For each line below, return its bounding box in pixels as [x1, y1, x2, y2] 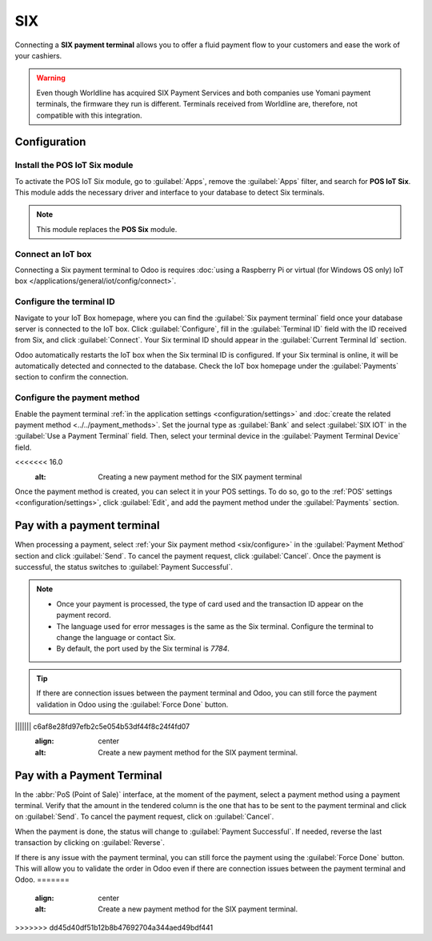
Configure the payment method [14, 392, 140, 403]
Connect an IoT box [14, 248, 92, 259]
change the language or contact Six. [56, 632, 176, 642]
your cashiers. [14, 50, 62, 60]
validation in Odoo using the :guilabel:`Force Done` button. [36, 699, 229, 709]
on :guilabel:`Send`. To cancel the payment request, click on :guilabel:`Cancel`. [14, 812, 274, 822]
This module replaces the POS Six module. [36, 224, 178, 234]
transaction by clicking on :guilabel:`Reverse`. [14, 838, 166, 847]
